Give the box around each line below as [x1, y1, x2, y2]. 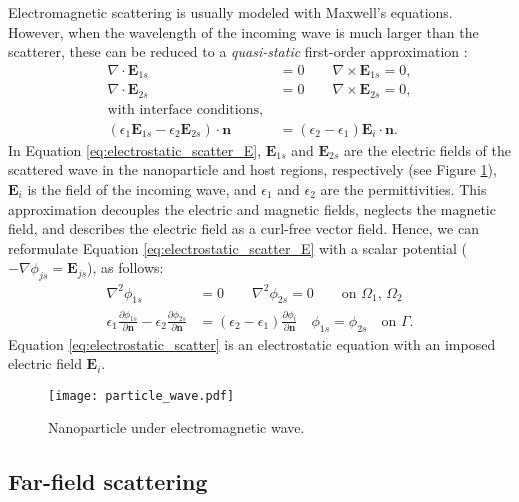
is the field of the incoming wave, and [27, 179, 257, 199]
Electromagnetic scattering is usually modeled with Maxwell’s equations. [8, 2, 453, 22]
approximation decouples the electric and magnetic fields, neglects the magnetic [8, 198, 496, 219]
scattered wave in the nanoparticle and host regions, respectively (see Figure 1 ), [8, 159, 497, 180]
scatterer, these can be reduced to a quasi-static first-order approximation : [8, 41, 468, 62]
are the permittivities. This [320, 179, 487, 199]
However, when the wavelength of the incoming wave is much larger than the [8, 21, 479, 42]
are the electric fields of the [344, 139, 512, 160]
